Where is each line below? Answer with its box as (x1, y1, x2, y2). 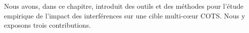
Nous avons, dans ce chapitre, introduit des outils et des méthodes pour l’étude (4, 1, 244, 11)
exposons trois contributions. (4, 20, 91, 30)
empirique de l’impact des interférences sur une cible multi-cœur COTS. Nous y (4, 10, 246, 20)
